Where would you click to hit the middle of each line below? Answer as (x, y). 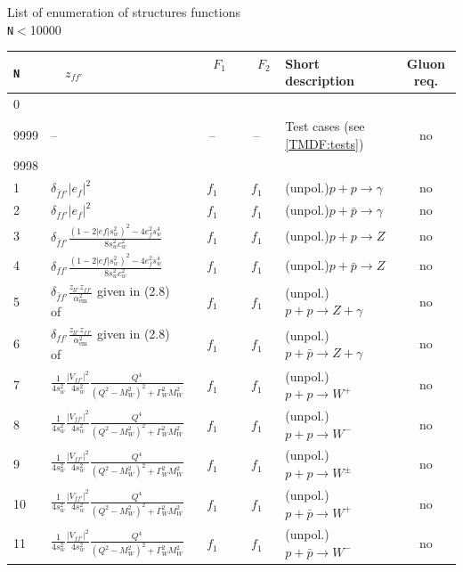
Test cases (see (325, 126)
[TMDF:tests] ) (325, 143)
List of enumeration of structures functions (124, 12)
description (320, 81)
